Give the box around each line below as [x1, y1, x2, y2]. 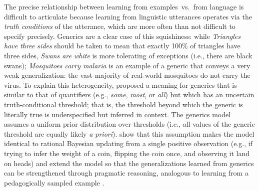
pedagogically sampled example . [4, 177, 104, 188]
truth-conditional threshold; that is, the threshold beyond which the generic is [4, 99, 243, 109]
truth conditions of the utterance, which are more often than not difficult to [4, 21, 235, 31]
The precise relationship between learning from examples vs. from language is [4, 1, 244, 11]
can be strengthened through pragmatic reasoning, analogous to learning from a [4, 168, 248, 178]
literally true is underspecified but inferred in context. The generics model [4, 109, 231, 119]
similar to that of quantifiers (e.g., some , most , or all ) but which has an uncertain [4, 89, 254, 100]
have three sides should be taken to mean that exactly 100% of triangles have [4, 40, 240, 51]
